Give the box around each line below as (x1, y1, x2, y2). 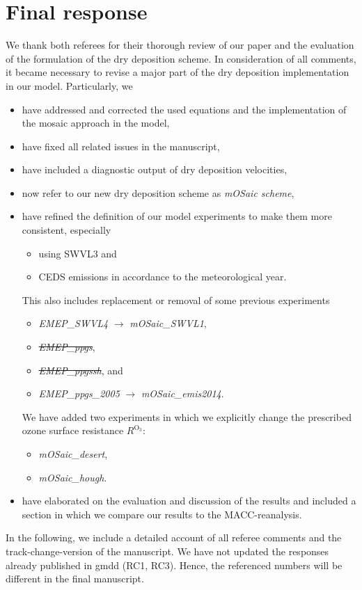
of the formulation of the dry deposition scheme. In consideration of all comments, (6, 51, 356, 65)
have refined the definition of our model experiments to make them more (22, 209, 332, 223)
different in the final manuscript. (6, 571, 144, 586)
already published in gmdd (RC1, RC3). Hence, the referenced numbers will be (6, 557, 343, 572)
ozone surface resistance (22, 423, 124, 438)
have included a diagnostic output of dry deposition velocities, (22, 162, 288, 177)
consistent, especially (22, 223, 111, 237)
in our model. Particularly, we (6, 78, 133, 93)
